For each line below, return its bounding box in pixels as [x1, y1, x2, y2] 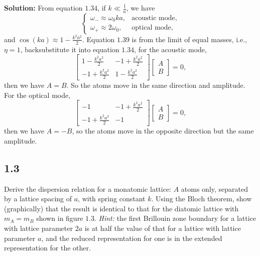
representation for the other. [4, 242, 91, 253]
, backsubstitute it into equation [20, 44, 119, 54]
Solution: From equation [4, 3, 83, 13]
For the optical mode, [4, 89, 71, 100]
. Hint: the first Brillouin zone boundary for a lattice [94, 213, 256, 223]
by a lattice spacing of [4, 193, 72, 204]
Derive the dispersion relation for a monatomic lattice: [4, 183, 172, 194]
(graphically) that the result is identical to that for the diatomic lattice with [4, 203, 239, 213]
